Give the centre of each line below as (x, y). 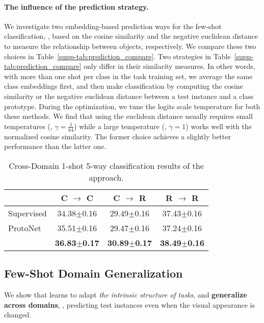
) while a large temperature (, (120, 126)
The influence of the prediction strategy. (76, 6)
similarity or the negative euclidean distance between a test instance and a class (129, 96)
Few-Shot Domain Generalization (94, 273)
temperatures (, (28, 126)
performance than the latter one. (55, 146)
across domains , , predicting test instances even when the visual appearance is (129, 304)
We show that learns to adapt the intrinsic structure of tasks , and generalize (126, 294)
